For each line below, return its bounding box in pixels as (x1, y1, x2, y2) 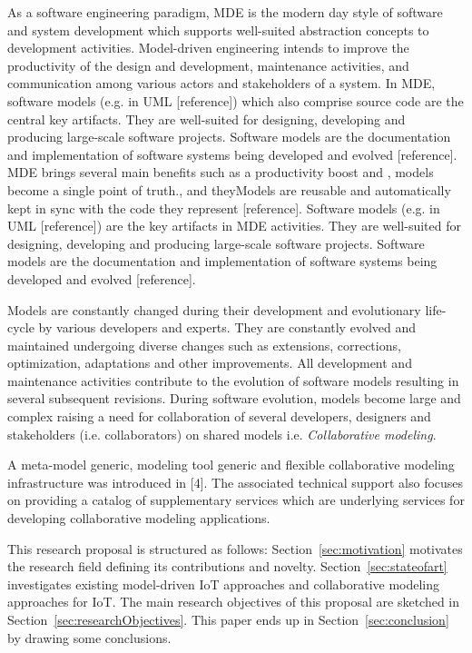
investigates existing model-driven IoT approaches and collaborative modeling (7, 574, 440, 593)
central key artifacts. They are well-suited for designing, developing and (7, 109, 406, 128)
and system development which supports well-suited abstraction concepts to (7, 20, 429, 39)
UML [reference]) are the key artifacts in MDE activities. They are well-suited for (7, 216, 461, 235)
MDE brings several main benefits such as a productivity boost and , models (7, 163, 434, 182)
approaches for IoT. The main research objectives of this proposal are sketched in (7, 592, 460, 611)
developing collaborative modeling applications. (7, 509, 270, 528)
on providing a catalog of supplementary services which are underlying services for (7, 490, 465, 510)
